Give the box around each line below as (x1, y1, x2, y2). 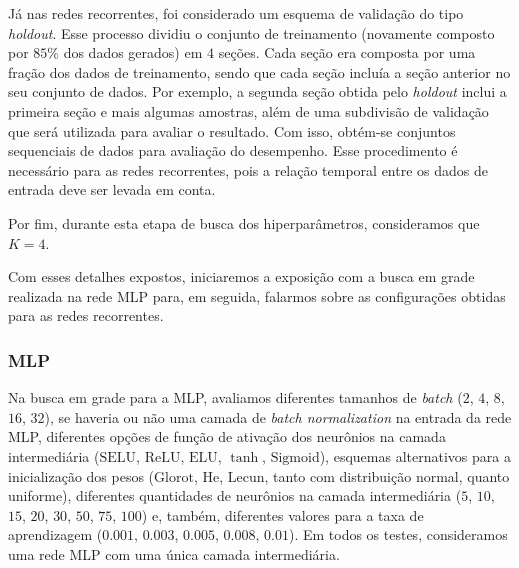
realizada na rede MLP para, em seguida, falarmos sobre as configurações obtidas (8, 285, 506, 306)
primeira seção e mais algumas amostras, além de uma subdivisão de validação (8, 100, 489, 121)
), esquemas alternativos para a (319, 445, 511, 466)
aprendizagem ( (8, 524, 103, 545)
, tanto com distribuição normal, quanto (264, 465, 510, 486)
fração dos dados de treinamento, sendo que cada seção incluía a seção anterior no (8, 61, 511, 82)
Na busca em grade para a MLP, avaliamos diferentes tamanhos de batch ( (8, 387, 463, 408)
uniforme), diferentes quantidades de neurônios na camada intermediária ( (8, 485, 462, 506)
